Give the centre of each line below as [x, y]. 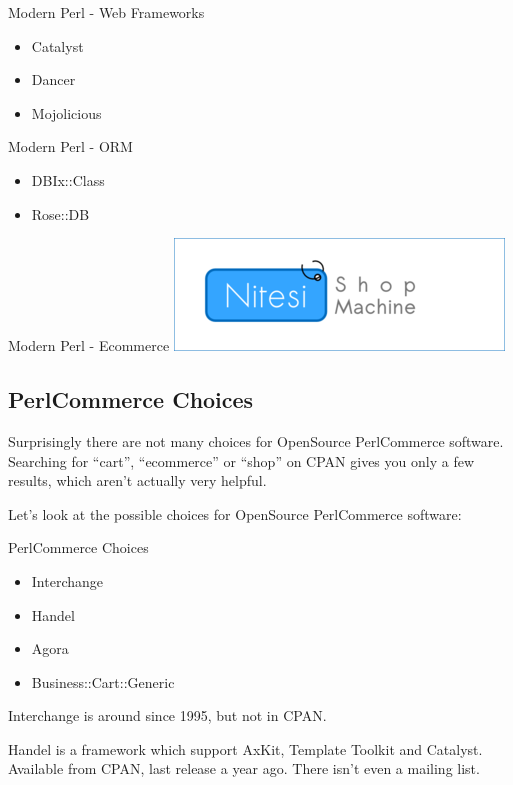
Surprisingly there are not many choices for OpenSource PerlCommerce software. [256, 440]
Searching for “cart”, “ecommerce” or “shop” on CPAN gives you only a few [241, 460]
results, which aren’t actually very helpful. [137, 480]
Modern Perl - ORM [70, 146]
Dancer [53, 79]
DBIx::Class [68, 179]
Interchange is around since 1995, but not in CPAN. [167, 715]
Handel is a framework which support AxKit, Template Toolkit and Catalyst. [245, 748]
